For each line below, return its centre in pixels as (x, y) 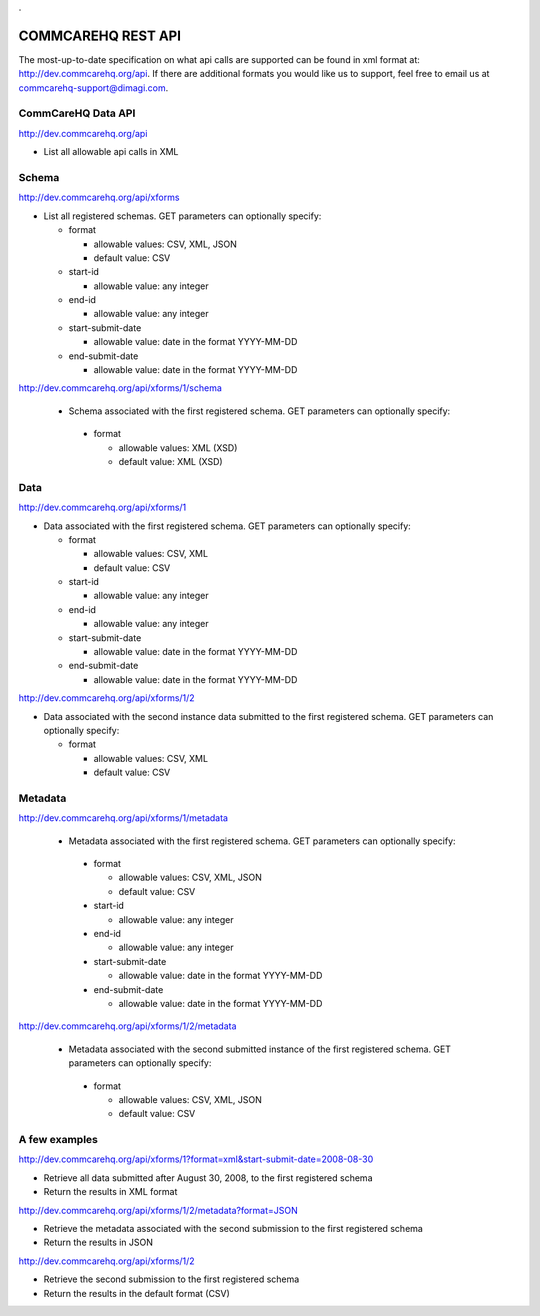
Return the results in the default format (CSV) (136, 1293)
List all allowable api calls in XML (111, 152)
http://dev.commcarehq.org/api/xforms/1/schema (120, 388)
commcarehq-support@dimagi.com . (93, 87)
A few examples (58, 1140)
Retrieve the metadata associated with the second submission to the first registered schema (233, 1229)
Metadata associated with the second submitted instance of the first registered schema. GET (260, 1049)
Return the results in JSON (98, 1242)
